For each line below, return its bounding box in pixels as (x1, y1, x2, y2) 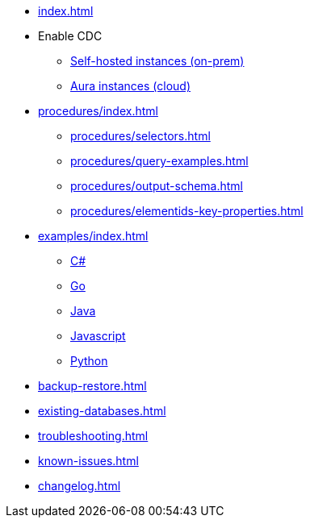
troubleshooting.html (38, 429, 149, 443)
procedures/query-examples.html (70, 154, 249, 168)
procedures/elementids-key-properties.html (70, 204, 304, 218)
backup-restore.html (38, 379, 147, 393)
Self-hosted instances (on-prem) (70, 54, 245, 68)
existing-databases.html (38, 404, 166, 418)
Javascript (70, 329, 126, 343)
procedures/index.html (38, 104, 158, 118)
